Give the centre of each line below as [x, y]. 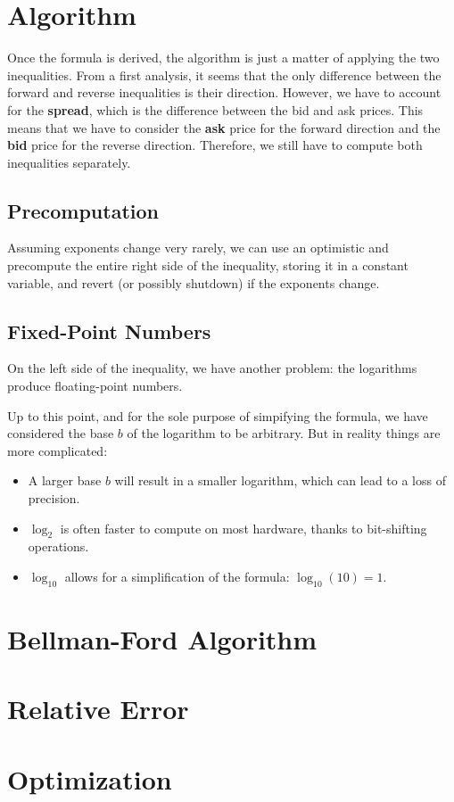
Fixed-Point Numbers [109, 331]
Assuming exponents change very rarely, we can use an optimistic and [198, 248]
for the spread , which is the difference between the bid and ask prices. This [215, 109]
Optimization [90, 778]
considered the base [61, 433]
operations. [58, 546]
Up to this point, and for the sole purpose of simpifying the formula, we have [218, 415]
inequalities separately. [69, 162]
